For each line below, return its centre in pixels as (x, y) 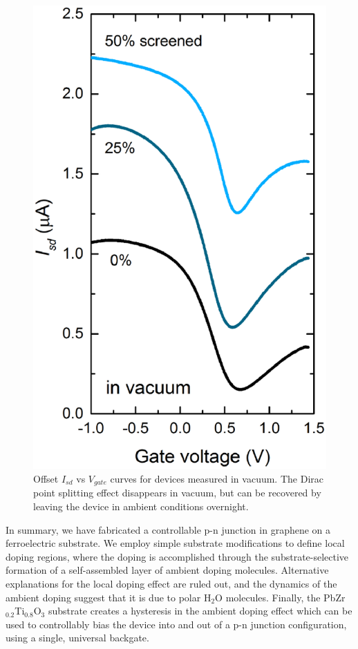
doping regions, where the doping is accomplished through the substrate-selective (177, 556)
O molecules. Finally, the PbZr (280, 597)
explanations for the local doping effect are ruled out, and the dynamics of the (171, 584)
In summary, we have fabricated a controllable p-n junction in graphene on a (168, 529)
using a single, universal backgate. (77, 638)
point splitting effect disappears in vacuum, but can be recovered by (177, 493)
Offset (46, 479)
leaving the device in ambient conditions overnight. (141, 506)
